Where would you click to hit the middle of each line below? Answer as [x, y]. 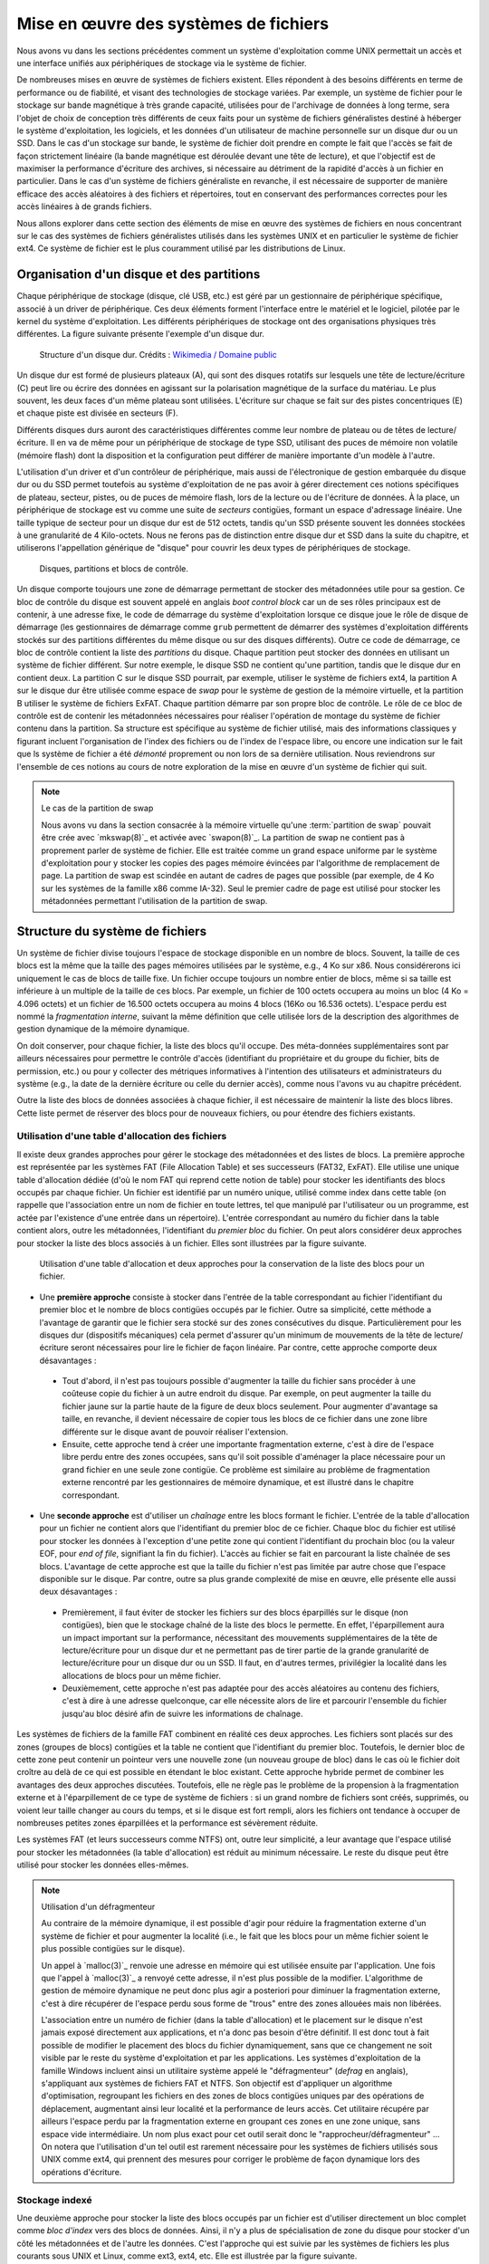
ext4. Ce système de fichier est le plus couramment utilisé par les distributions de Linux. [181, 248]
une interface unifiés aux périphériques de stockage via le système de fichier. [162, 62]
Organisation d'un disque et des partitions [139, 275]
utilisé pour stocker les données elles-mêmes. [103, 1865]
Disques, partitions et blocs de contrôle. [114, 568]
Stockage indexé [54, 2200]
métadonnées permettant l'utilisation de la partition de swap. [154, 901]
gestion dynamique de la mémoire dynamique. [103, 1029]
